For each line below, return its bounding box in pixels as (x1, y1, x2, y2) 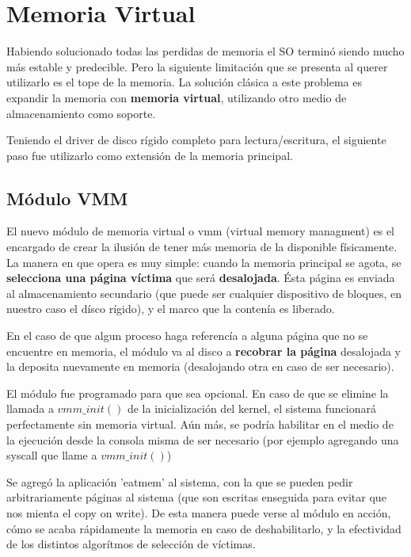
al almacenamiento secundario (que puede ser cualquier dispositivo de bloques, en (6, 284, 402, 301)
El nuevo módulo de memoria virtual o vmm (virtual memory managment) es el (6, 223, 395, 239)
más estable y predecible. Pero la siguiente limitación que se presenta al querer (6, 58, 388, 74)
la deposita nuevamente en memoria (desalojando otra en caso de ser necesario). (6, 358, 394, 375)
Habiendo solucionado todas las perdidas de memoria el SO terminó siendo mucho (6, 43, 405, 59)
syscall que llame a (6, 447, 97, 464)
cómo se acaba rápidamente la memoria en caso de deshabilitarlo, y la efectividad (6, 520, 401, 536)
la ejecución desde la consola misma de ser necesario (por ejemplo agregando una (6, 431, 399, 448)
